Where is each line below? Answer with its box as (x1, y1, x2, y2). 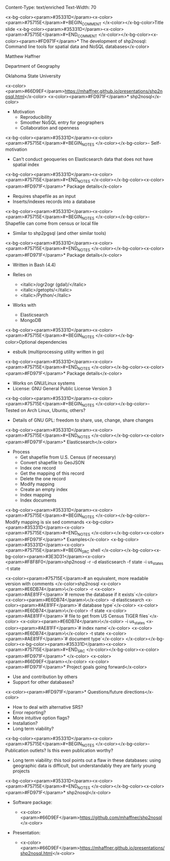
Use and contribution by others (12, 673, 77, 680)
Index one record (20, 465, 56, 471)
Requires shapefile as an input (12, 193, 76, 199)
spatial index (12, 161, 39, 168)
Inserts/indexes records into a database (12, 198, 96, 204)
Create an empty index (20, 486, 68, 493)
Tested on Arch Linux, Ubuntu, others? (5, 407, 86, 414)
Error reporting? (12, 709, 46, 715)
